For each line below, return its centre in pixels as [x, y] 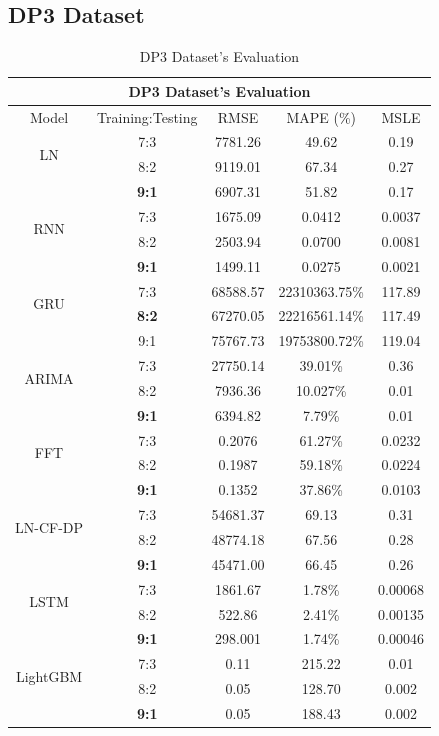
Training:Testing [147, 116]
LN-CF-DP [49, 526]
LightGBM [49, 675]
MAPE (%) [321, 116]
